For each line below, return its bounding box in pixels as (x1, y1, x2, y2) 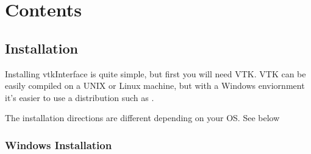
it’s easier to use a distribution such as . (5, 91, 154, 103)
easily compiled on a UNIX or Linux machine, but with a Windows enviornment (5, 79, 305, 92)
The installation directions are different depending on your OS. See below (5, 111, 280, 124)
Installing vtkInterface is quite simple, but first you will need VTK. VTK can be (5, 67, 306, 80)
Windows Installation (5, 137, 112, 152)
